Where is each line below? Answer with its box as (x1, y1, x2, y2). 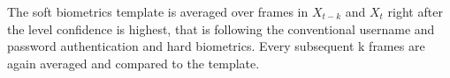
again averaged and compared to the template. (7, 53, 260, 72)
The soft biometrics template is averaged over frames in (7, 3, 309, 20)
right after (387, 3, 443, 20)
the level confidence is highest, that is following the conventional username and (7, 19, 435, 38)
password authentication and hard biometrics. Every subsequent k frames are (7, 37, 425, 55)
